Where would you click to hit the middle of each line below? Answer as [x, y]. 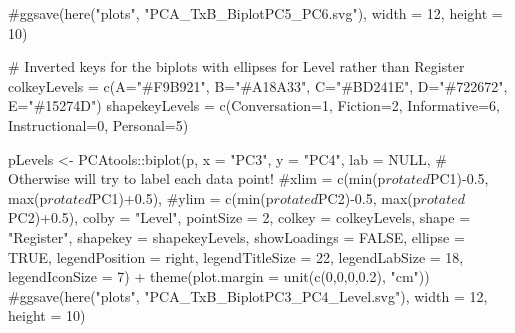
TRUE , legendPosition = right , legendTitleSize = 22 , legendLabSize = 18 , [236, 256]
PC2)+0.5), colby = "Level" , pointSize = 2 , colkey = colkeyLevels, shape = [239, 217]
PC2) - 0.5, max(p [369, 197]
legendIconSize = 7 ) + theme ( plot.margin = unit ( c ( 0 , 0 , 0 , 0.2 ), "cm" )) [219, 276]
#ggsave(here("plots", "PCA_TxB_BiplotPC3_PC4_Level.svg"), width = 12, [248, 295]
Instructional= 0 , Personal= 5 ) [98, 124]
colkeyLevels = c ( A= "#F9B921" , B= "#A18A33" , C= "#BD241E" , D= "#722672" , [258, 85]
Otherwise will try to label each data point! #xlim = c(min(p [197, 178]
